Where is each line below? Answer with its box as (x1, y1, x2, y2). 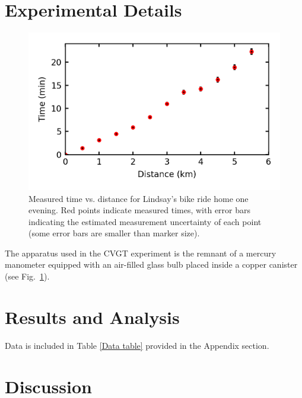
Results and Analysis (5, 304, 180, 329)
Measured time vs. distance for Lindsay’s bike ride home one (28, 192, 249, 204)
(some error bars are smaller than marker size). (28, 227, 200, 239)
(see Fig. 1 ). (5, 270, 50, 283)
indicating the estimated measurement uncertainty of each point (28, 215, 262, 227)
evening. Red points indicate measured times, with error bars (28, 204, 251, 216)
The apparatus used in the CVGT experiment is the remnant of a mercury (5, 246, 276, 259)
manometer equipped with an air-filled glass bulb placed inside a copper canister (5, 258, 298, 271)
